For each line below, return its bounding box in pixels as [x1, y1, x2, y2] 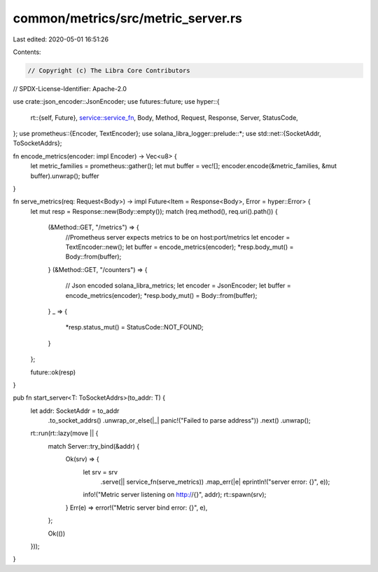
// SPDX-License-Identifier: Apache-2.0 [13, 84, 127, 93]
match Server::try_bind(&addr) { [48, 442, 140, 450]
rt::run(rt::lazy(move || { [30, 429, 99, 437]
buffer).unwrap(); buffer [30, 172, 99, 180]
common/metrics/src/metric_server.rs [13, 11, 243, 26]
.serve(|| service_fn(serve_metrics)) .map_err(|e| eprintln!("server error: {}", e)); [100, 477, 330, 486]
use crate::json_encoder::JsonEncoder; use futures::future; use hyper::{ [13, 97, 220, 106]
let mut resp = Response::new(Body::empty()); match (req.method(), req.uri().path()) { [30, 207, 278, 215]
